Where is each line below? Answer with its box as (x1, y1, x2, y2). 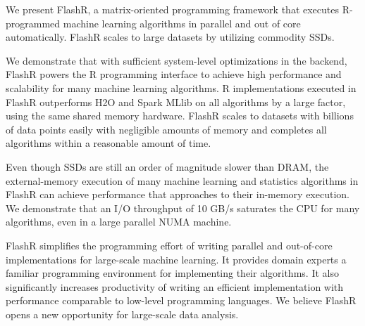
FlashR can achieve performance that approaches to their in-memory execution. (6, 187, 349, 202)
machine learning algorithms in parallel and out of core (63, 15, 301, 30)
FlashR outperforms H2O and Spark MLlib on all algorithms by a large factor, (6, 94, 346, 109)
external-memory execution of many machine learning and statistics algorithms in (6, 173, 359, 188)
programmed (6, 15, 61, 30)
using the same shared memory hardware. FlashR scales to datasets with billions (6, 108, 354, 123)
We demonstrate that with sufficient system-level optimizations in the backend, (6, 53, 347, 67)
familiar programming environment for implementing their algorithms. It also (6, 266, 339, 280)
